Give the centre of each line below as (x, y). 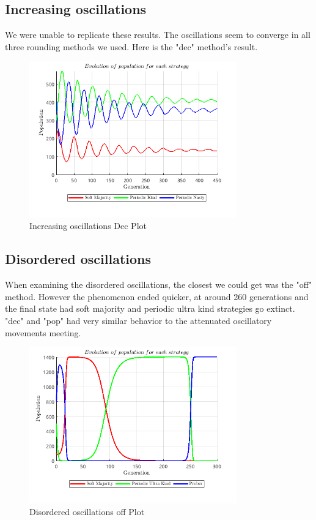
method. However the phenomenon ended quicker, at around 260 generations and (157, 296)
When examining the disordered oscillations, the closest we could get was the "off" (159, 284)
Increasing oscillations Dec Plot (88, 226)
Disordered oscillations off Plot (87, 512)
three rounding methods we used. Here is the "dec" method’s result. (131, 46)
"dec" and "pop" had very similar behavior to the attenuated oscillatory (138, 320)
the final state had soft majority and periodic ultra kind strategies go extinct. (150, 308)
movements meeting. (43, 332)
